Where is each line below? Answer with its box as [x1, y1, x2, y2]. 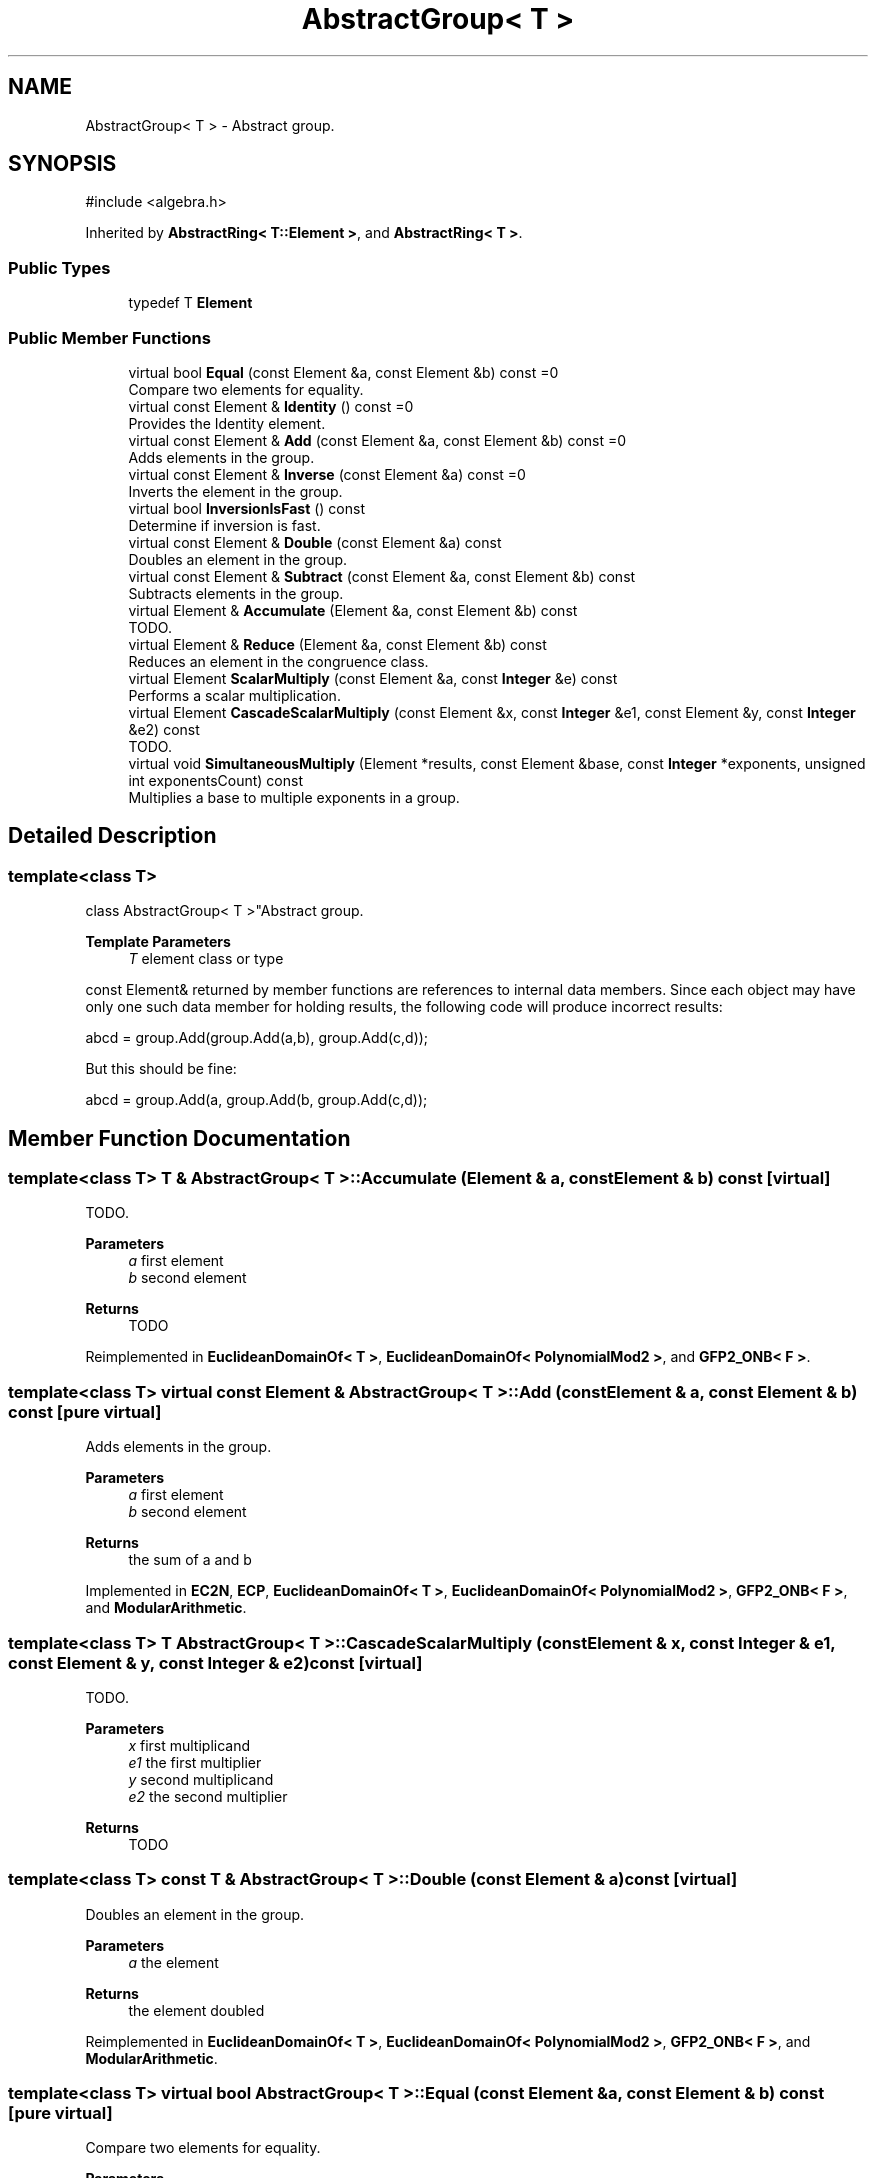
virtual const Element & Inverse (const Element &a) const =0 [128, 465, 526, 483]
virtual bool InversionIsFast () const [128, 499, 366, 517]
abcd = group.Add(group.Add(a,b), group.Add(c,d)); [85, 1029, 429, 1047]
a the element [128, 1953, 219, 1971]
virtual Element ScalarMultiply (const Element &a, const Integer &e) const [128, 669, 618, 687]
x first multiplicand [128, 1736, 251, 1754]
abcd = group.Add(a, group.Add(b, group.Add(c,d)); [85, 1091, 428, 1109]
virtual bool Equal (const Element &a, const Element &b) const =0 [128, 363, 559, 381]
